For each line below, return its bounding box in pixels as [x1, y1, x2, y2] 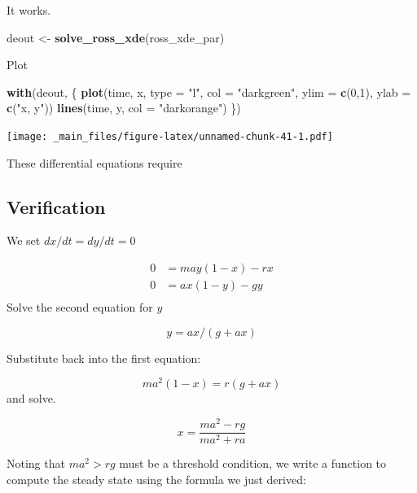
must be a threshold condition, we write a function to [119, 455, 387, 472]
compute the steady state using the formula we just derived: [7, 470, 306, 487]
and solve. [7, 390, 56, 407]
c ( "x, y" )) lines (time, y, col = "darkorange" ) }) [7, 99, 241, 116]
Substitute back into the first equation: [7, 349, 201, 366]
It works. [7, 2, 51, 18]
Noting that [7, 455, 65, 472]
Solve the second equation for [7, 299, 153, 316]
